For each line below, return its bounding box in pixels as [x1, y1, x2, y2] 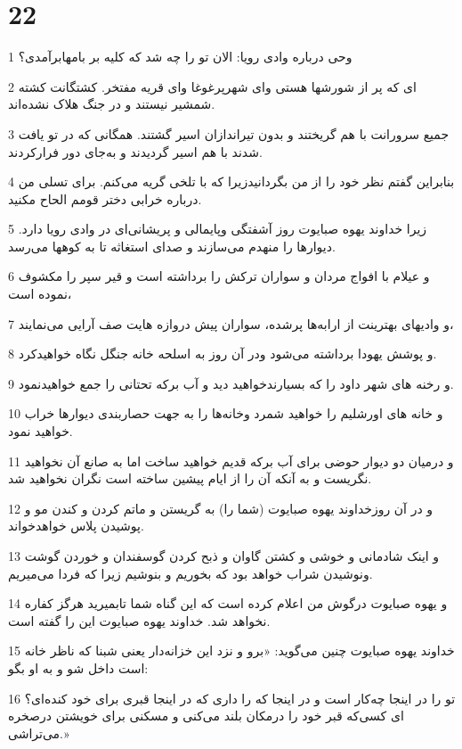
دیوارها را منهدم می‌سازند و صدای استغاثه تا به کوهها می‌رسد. [8, 236, 336, 255]
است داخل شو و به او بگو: [8, 658, 149, 677]
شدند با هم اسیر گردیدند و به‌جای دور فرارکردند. [8, 142, 263, 160]
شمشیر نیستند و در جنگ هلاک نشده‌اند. [8, 95, 215, 113]
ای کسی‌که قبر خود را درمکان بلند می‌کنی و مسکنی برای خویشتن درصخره [8, 706, 404, 725]
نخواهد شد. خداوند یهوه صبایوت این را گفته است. [8, 611, 271, 630]
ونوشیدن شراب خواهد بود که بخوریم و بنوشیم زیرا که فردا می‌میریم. [8, 564, 373, 582]
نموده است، [8, 284, 72, 303]
